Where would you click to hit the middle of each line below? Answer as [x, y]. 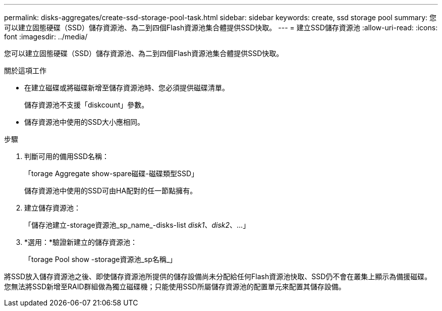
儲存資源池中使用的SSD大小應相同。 [85, 122]
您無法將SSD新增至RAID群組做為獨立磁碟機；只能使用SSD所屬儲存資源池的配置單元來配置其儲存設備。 [175, 287]
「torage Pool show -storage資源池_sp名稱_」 [101, 259]
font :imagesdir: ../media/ [46, 37]
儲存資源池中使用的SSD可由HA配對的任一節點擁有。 [111, 191]
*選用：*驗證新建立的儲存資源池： [81, 242]
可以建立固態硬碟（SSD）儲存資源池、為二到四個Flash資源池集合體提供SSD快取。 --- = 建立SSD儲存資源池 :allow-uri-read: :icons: [221, 28]
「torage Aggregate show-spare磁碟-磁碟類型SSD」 [112, 173]
